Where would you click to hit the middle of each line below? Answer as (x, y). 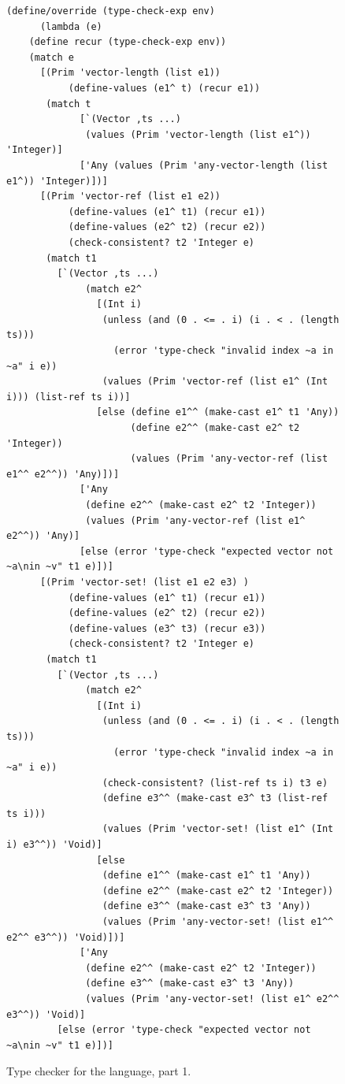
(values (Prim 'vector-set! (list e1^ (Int (218, 829)
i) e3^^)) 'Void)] (54, 845)
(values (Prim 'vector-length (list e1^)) (198, 134)
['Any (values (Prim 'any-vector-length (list (204, 165)
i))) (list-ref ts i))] (69, 397)
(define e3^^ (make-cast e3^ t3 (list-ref (215, 798)
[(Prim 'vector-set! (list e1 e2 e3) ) (144, 582)
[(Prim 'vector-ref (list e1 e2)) (130, 197)
